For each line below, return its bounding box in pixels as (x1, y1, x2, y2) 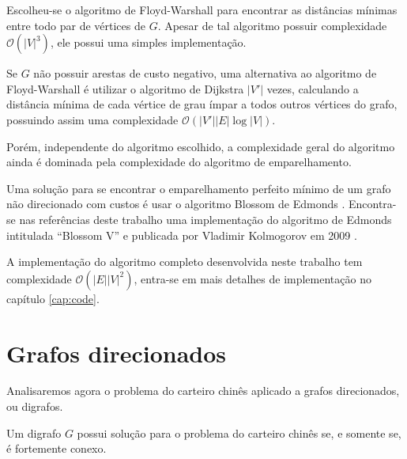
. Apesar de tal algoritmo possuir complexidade (157, 17, 387, 33)
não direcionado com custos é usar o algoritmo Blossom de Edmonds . (6, 195, 345, 212)
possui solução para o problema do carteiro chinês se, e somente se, (77, 424, 401, 441)
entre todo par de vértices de (6, 17, 145, 33)
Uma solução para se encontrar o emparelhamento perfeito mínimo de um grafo (6, 180, 391, 196)
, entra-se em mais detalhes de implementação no (134, 270, 371, 286)
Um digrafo (6, 424, 62, 441)
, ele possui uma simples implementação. (50, 34, 247, 51)
